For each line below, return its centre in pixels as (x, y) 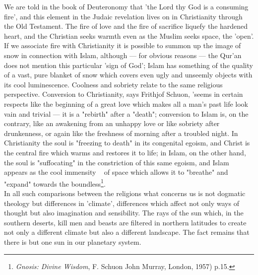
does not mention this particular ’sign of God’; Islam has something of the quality (129, 65)
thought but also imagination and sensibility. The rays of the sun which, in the (124, 213)
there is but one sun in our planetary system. (73, 241)
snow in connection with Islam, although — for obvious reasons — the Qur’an (123, 55)
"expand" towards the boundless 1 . (55, 183)
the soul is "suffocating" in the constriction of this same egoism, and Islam (117, 162)
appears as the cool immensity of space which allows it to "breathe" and (116, 172)
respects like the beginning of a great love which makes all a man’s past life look (126, 103)
